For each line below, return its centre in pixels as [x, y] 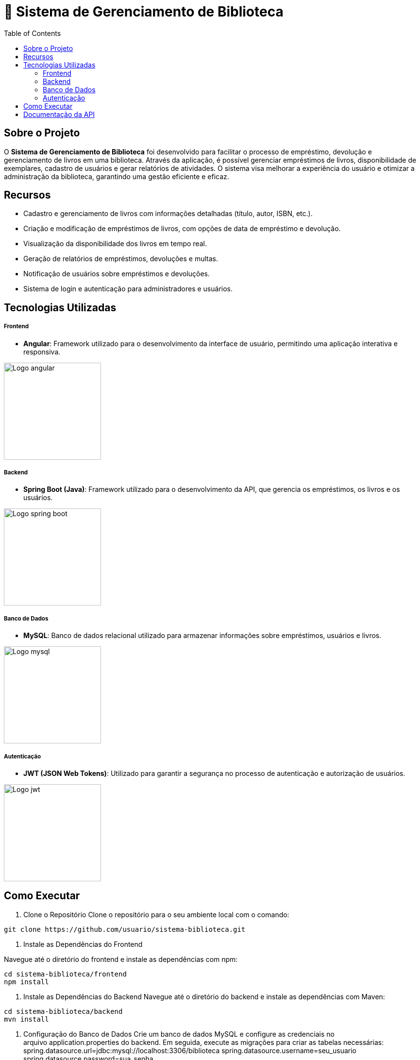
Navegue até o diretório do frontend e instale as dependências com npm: [121, 959]
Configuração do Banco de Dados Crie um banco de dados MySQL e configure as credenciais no [179, 1034]
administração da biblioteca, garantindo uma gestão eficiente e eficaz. [117, 176]
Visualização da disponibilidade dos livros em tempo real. [115, 244]
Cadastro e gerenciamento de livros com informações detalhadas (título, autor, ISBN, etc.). [168, 214]
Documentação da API [59, 114]
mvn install [26, 1019]
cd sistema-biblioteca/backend [63, 1011]
